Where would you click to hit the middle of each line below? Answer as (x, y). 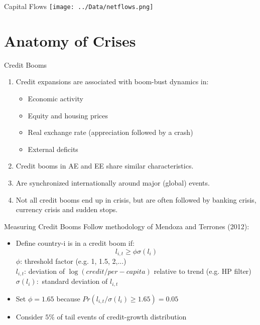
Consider (29, 316)
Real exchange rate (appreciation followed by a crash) (110, 132)
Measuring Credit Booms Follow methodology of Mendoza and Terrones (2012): (127, 226)
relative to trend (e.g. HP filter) (203, 271)
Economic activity (55, 98)
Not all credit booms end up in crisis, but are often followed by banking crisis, (136, 199)
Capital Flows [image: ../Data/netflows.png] (79, 6)
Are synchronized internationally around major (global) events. (113, 182)
